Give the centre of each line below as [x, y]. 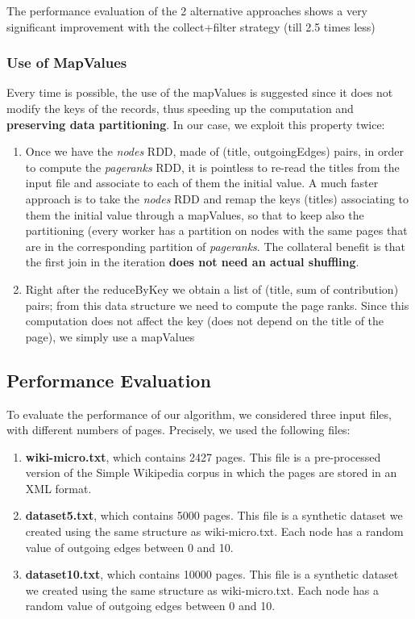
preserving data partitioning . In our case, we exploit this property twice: [196, 124]
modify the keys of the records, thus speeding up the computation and [180, 108]
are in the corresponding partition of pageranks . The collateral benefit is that [215, 246]
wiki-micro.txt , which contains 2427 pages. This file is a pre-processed [203, 456]
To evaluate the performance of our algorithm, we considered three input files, [199, 414]
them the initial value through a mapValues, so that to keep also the [195, 214]
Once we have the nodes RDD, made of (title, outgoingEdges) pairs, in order [214, 151]
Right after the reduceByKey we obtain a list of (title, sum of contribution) [212, 289]
